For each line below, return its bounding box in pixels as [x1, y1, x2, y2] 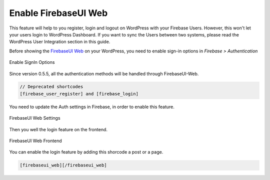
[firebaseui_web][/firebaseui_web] [19, 163, 107, 168]
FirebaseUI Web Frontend [9, 138, 62, 144]
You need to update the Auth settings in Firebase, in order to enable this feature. [9, 104, 174, 110]
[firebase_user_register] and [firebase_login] [19, 91, 138, 97]
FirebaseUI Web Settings [9, 115, 60, 121]
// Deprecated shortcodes [19, 84, 83, 90]
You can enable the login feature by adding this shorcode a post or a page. [9, 149, 163, 155]
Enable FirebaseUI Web [9, 7, 108, 18]
